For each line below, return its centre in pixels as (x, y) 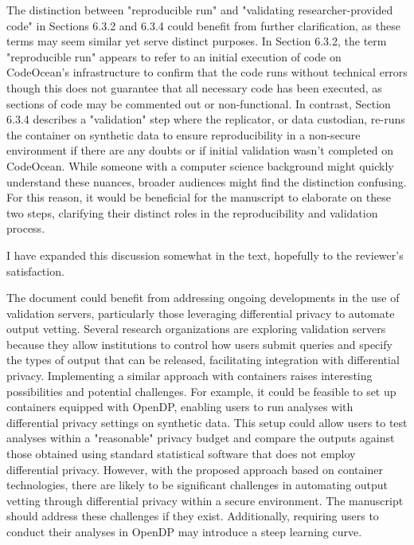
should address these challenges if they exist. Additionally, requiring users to (193, 516)
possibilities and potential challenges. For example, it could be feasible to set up (201, 391)
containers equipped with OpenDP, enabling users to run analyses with (180, 407)
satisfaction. (35, 271)
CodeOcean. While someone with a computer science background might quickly (200, 165)
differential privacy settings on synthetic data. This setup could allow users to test (207, 422)
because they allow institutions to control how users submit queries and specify (199, 344)
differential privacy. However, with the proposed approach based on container (195, 469)
